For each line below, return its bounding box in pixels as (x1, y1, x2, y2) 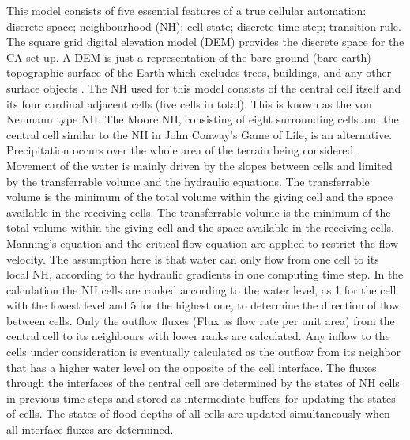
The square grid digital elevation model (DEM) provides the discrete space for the (6, 33, 404, 50)
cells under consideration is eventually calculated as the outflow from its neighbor (6, 343, 401, 360)
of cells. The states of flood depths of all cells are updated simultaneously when (6, 405, 390, 422)
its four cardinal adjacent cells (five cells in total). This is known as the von (6, 95, 372, 112)
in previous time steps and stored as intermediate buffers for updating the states (6, 389, 396, 406)
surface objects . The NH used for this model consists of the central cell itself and (6, 79, 401, 96)
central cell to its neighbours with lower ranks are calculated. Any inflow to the (6, 328, 390, 344)
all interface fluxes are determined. (6, 421, 174, 438)
